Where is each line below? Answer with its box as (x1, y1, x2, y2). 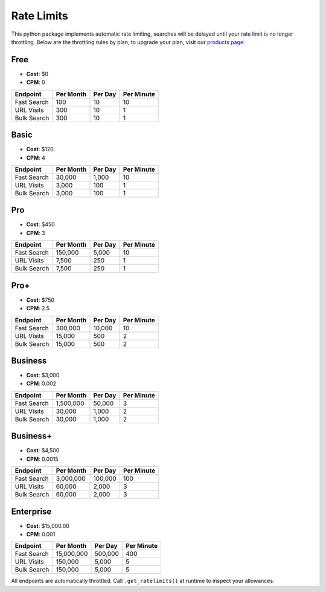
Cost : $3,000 (26, 372, 60, 379)
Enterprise (11, 506, 52, 516)
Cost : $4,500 (26, 447, 60, 454)
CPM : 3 (26, 229, 45, 236)
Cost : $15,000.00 (26, 522, 69, 529)
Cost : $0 (26, 70, 48, 77)
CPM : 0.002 (26, 380, 57, 387)
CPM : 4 (26, 154, 45, 161)
